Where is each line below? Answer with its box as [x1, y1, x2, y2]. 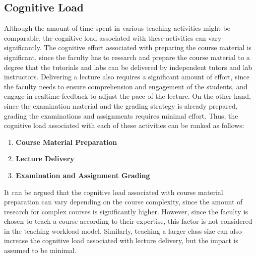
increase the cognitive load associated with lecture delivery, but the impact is [4, 235, 239, 246]
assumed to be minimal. [4, 245, 76, 256]
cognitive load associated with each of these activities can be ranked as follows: [4, 120, 244, 130]
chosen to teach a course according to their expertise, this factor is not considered [4, 216, 253, 226]
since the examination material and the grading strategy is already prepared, [4, 100, 238, 111]
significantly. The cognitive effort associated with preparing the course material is [4, 42, 252, 53]
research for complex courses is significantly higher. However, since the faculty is [4, 206, 248, 216]
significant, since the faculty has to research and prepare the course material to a [4, 52, 250, 62]
